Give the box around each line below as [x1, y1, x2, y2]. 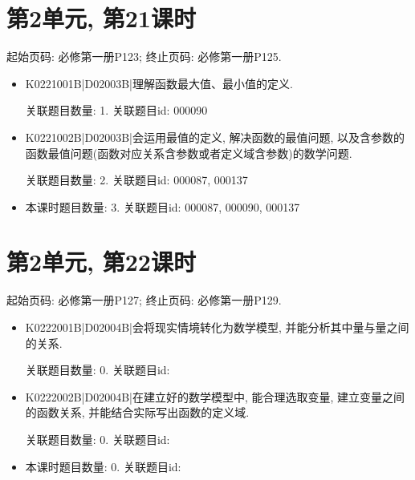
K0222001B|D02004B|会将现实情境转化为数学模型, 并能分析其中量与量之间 [25, 319, 409, 335]
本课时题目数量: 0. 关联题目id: [25, 458, 181, 474]
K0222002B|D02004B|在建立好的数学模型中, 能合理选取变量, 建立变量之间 [25, 388, 405, 405]
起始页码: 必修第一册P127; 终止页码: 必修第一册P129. [6, 292, 282, 309]
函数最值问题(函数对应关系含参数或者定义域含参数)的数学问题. [25, 144, 352, 161]
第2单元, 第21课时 [6, 2, 196, 34]
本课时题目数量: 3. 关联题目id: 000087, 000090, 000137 [25, 198, 300, 215]
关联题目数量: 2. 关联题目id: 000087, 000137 [25, 171, 248, 188]
